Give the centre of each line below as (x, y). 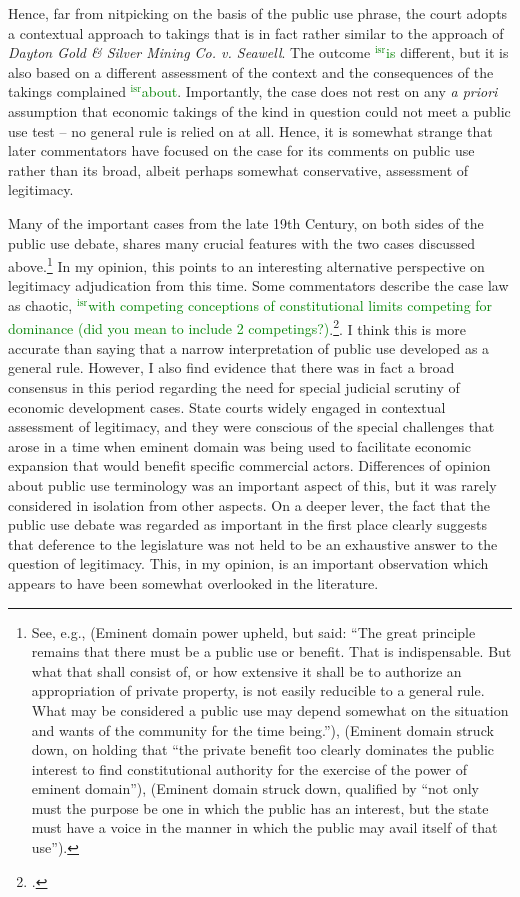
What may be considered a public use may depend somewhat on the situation (270, 709)
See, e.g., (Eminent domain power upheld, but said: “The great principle (253, 631)
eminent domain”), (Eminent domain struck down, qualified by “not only (255, 788)
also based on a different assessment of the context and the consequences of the (251, 71)
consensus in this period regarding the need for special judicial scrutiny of (234, 387)
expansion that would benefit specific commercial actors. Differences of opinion (249, 465)
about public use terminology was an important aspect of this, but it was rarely (252, 484)
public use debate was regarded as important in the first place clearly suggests (248, 524)
